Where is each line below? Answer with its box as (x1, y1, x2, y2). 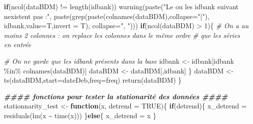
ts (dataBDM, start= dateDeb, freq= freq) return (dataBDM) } (4, 75, 182, 85)
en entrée (4, 39, 31, 50)
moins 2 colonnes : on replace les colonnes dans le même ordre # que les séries (4, 30, 240, 40)
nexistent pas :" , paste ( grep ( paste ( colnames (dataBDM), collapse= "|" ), (4, 11, 210, 21)
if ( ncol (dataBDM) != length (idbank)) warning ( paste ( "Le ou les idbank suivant (4, 1, 239, 11)
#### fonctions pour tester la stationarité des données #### (4, 91, 228, 101)
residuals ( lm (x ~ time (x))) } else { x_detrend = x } (4, 110, 157, 120)
